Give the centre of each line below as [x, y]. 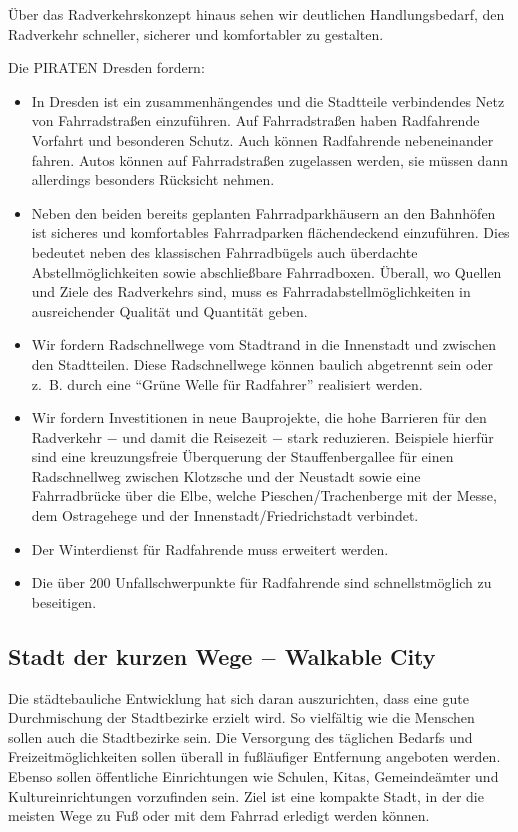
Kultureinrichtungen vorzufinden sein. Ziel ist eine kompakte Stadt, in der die [246, 795]
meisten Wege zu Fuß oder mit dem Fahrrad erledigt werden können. [219, 815]
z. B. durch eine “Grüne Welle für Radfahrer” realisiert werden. [227, 383]
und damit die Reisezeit [195, 436]
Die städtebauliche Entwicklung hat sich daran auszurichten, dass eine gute [238, 697]
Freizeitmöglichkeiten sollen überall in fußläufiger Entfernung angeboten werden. [254, 756]
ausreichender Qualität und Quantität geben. [169, 310]
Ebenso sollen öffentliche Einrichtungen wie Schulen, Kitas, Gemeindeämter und [253, 776]
